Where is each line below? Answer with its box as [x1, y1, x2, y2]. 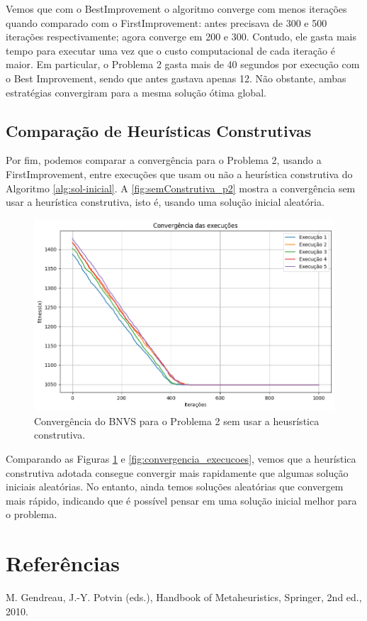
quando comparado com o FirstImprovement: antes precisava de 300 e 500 [6, 15, 327, 30]
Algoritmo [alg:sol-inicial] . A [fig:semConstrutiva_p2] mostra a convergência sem [6, 180, 356, 195]
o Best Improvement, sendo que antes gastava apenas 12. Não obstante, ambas [6, 70, 346, 85]
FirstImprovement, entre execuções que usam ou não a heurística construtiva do [6, 166, 353, 181]
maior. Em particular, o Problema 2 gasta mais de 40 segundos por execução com [6, 57, 360, 72]
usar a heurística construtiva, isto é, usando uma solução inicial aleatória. [6, 194, 324, 209]
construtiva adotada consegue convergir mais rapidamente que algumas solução [6, 465, 349, 480]
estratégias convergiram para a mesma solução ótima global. [6, 84, 266, 99]
